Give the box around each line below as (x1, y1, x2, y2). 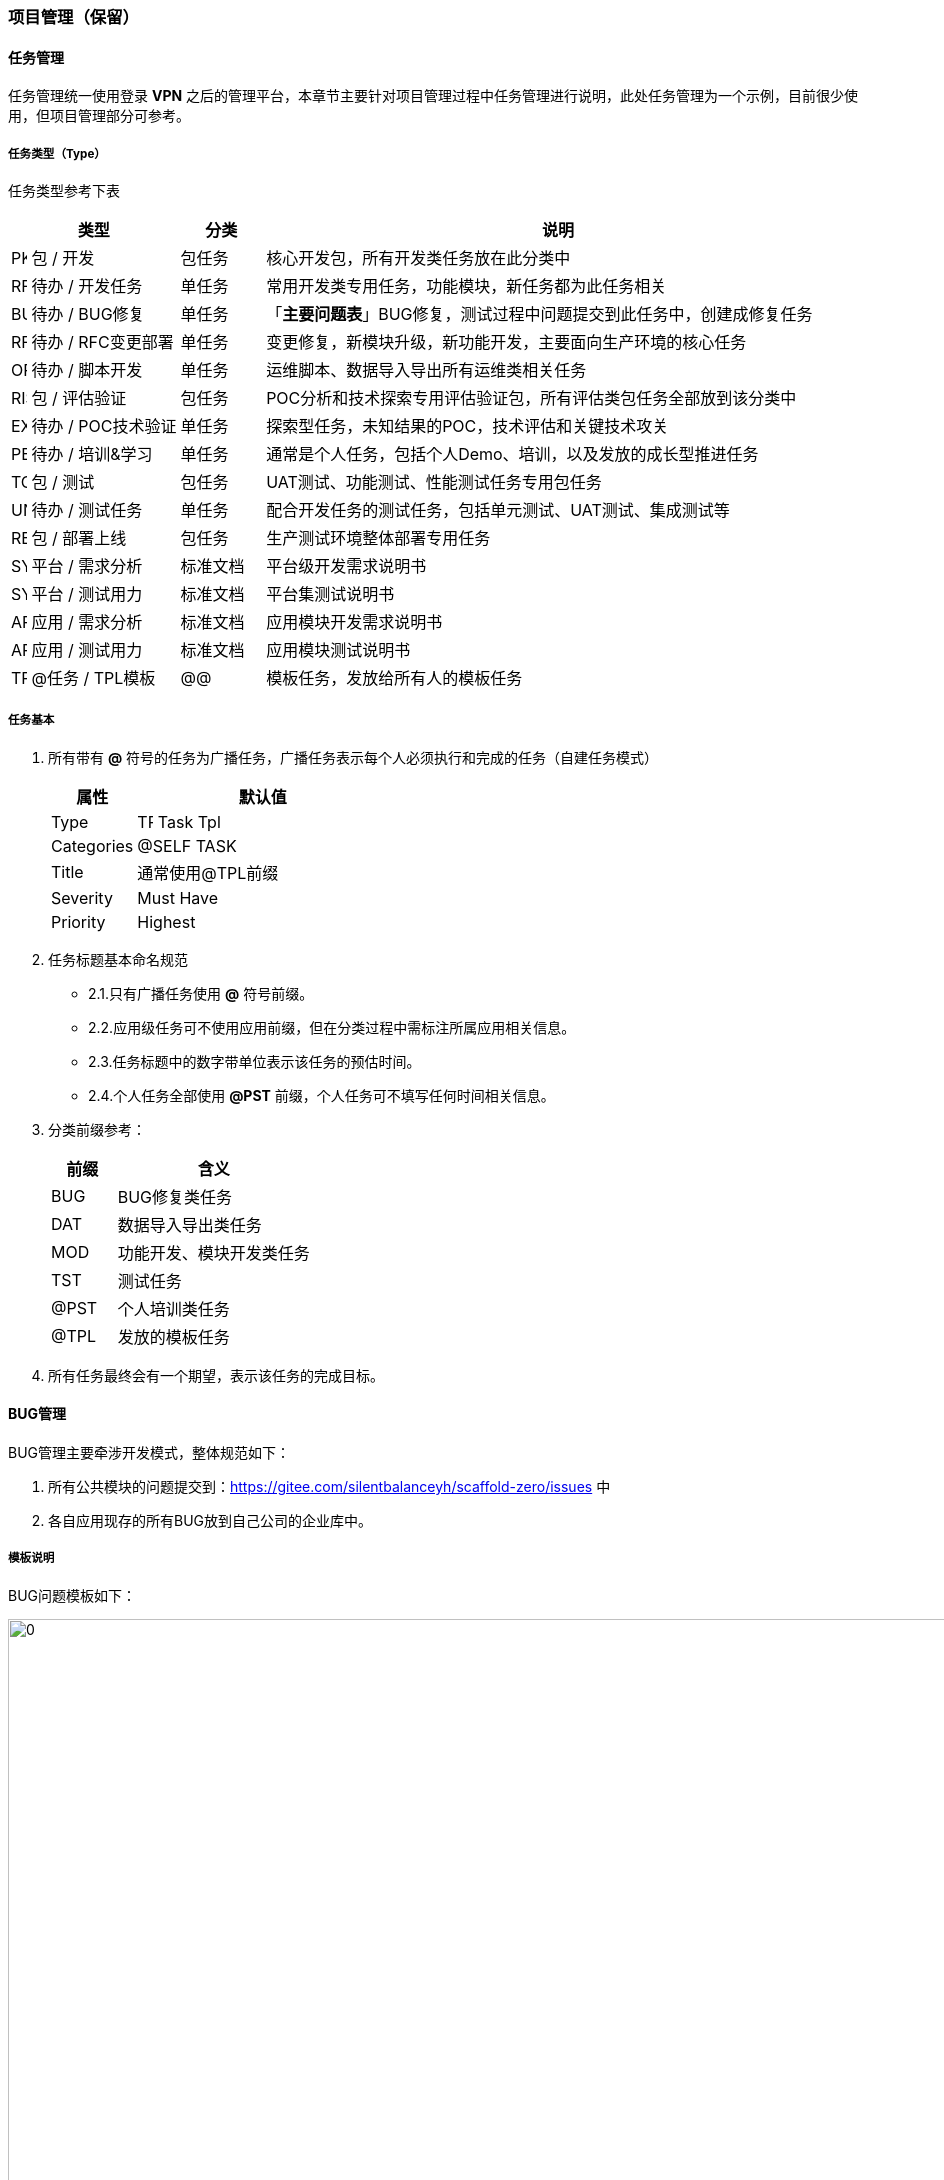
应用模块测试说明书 (266, 640, 411, 660)
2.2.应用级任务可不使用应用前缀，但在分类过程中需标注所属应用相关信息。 (88, 1018, 576, 1036)
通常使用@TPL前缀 (137, 862, 279, 883)
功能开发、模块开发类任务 (117, 1242, 310, 1263)
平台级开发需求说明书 (266, 556, 427, 576)
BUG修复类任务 (117, 1186, 232, 1207)
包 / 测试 (31, 472, 95, 492)
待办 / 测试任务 (31, 500, 143, 520)
